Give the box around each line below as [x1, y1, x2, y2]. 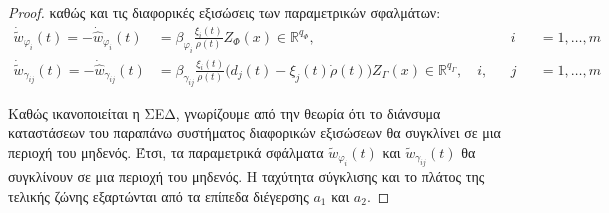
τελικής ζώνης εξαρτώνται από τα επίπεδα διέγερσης [8, 185, 309, 206]
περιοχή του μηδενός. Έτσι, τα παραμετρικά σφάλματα [8, 141, 324, 162]
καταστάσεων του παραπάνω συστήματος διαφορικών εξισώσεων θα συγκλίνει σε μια [8, 122, 501, 143]
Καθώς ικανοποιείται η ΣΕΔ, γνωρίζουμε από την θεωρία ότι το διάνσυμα [8, 102, 441, 123]
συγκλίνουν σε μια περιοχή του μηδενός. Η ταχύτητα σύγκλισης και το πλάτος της [8, 166, 485, 187]
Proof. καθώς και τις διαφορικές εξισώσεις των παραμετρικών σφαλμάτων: [8, 2, 441, 22]
